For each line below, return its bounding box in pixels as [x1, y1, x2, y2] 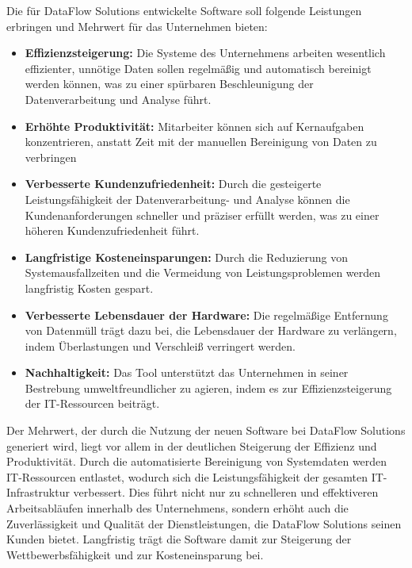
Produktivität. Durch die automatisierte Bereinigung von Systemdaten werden [6, 453, 387, 470]
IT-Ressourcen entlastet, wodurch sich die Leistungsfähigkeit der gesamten [6, 468, 368, 485]
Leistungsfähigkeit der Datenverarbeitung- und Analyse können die [25, 190, 350, 207]
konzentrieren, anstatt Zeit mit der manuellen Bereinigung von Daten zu [25, 133, 377, 150]
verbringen [25, 148, 77, 165]
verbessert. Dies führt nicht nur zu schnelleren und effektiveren [73, 484, 379, 501]
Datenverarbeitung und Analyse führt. [25, 90, 212, 107]
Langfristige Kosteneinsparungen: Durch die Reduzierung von [25, 248, 349, 265]
